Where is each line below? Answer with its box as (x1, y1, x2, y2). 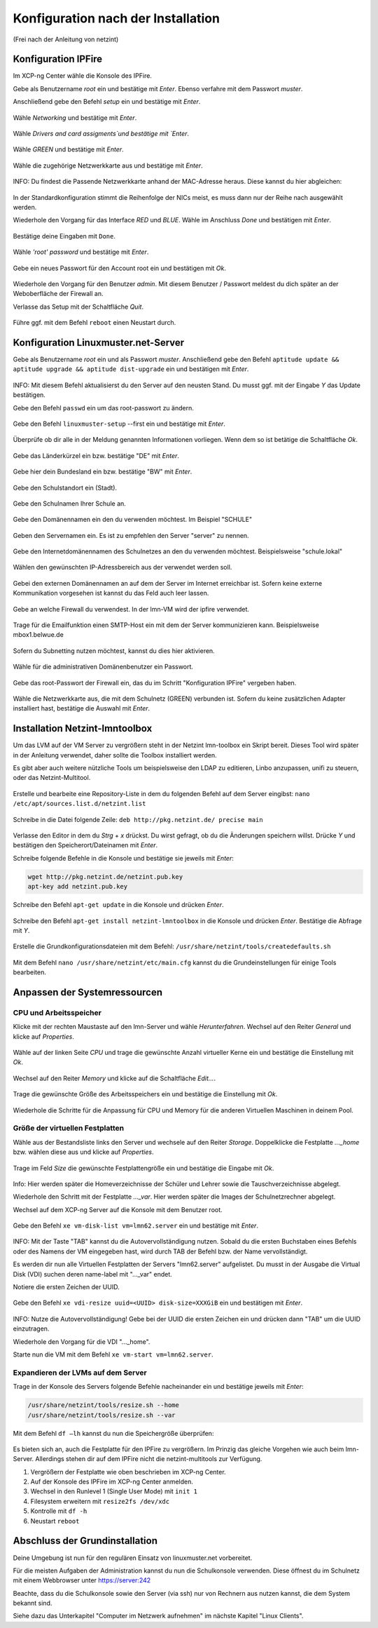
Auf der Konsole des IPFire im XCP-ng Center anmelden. (30, 1477, 194, 1486)
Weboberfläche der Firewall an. (13, 290, 104, 298)
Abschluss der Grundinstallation (13, 1535, 157, 1547)
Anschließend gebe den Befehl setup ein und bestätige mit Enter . (13, 97, 201, 106)
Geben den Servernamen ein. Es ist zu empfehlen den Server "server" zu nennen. (13, 531, 249, 539)
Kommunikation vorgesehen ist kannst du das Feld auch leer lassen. (13, 589, 209, 598)
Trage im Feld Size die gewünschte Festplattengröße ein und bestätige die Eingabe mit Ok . (13, 1164, 274, 1172)
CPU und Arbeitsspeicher (13, 1007, 101, 1017)
